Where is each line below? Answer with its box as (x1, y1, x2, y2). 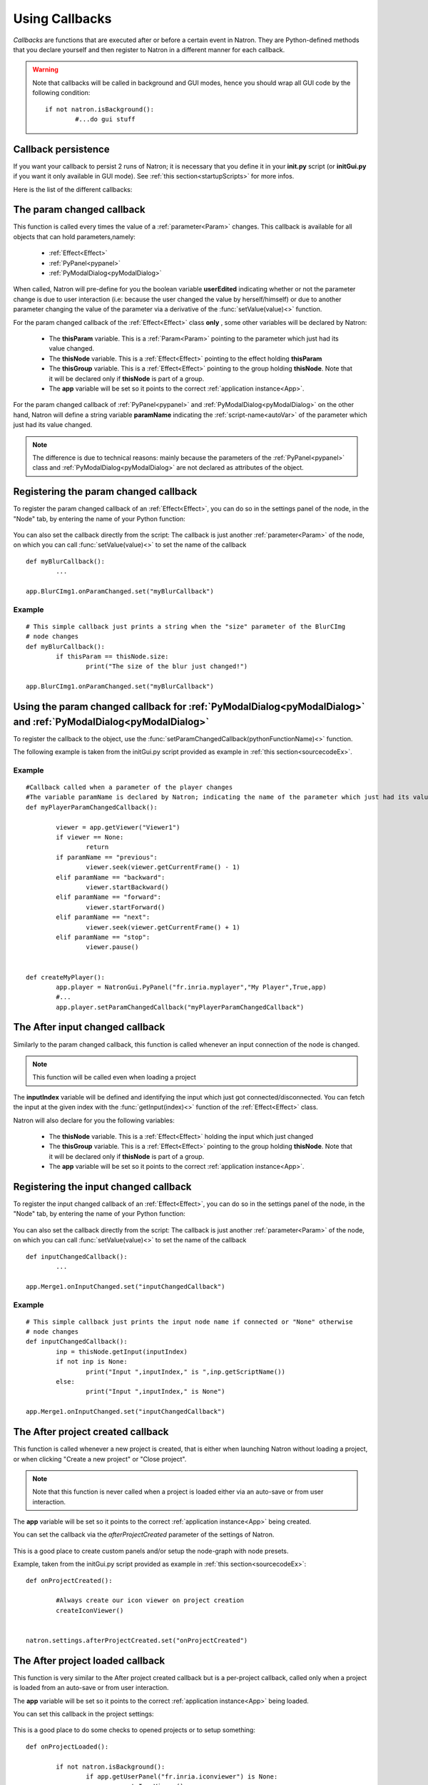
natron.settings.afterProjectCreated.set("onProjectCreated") (26, 1636, 248, 1644)
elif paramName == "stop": (56, 932, 151, 941)
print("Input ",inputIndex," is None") (86, 1387, 225, 1396)
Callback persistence (13, 143, 110, 155)
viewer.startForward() (86, 903, 165, 911)
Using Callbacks (13, 11, 112, 26)
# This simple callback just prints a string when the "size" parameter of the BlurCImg (26, 622, 346, 630)
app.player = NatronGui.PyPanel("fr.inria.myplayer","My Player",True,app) (56, 982, 327, 991)
